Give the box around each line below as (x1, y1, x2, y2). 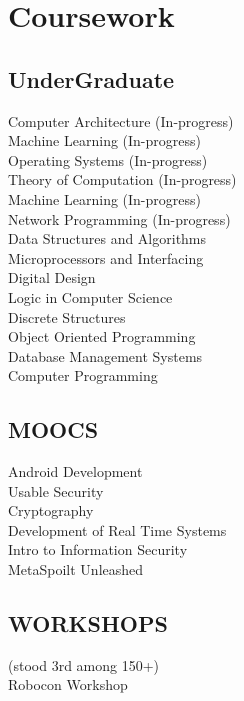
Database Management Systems (8, 345, 203, 366)
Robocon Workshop (8, 674, 128, 695)
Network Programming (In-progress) (8, 208, 231, 229)
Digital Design (8, 267, 96, 288)
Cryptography (8, 500, 94, 521)
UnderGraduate (8, 63, 175, 94)
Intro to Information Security (8, 539, 188, 560)
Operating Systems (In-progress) (8, 149, 208, 170)
